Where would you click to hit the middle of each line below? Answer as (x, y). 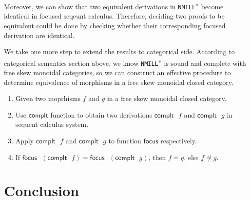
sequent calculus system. (52, 124)
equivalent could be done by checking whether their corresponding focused (115, 25)
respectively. (179, 140)
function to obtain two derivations (101, 114)
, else (191, 157)
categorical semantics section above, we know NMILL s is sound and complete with (125, 62)
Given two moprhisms (48, 98)
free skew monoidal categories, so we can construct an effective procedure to (117, 72)
